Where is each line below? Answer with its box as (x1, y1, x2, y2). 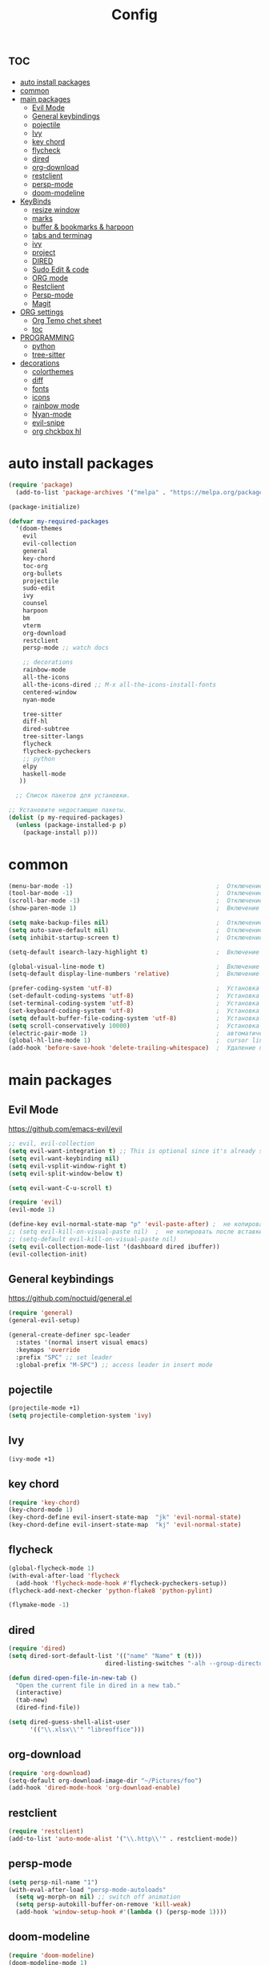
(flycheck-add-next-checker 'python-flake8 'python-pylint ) (8, 1587, 214, 1595)
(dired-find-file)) (15, 1704, 81, 1712)
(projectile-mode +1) (8, 1404, 81, 1412)
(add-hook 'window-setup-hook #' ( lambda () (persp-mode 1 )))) (15, 1908, 227, 1916)
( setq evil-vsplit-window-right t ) (8, 1162, 127, 1170)
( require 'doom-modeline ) (8, 1951, 94, 1959)
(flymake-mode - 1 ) (8, 1601, 70, 1609)
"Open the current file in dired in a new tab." (15, 1681, 181, 1689)
